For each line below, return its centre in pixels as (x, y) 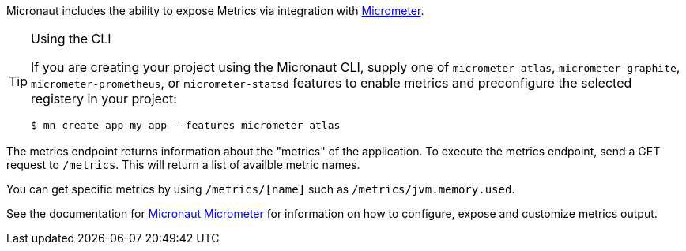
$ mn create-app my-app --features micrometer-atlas (186, 125)
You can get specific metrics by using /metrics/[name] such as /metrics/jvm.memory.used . (261, 189)
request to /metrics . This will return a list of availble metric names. (183, 165)
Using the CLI (71, 39)
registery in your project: (104, 99)
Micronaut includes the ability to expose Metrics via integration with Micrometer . (215, 11)
